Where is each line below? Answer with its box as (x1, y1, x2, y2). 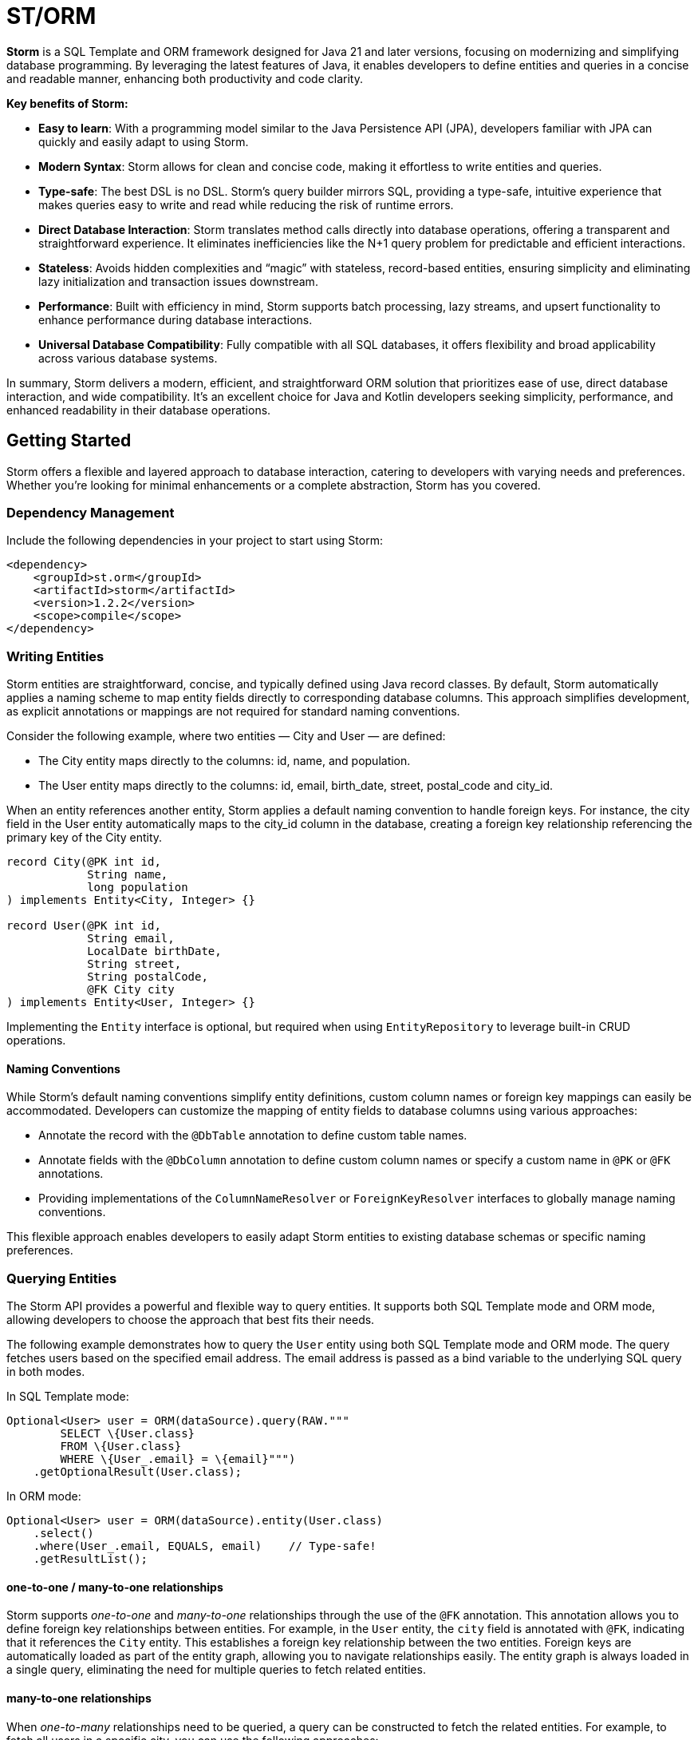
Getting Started (6, 430, 132, 451)
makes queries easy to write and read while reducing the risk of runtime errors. (38, 197, 454, 212)
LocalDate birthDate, (87, 945, 222, 958)
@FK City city (87, 983, 175, 997)
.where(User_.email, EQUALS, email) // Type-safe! (33, 1540, 377, 1553)
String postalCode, (87, 970, 208, 984)
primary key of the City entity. (6, 830, 163, 845)
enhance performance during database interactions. (38, 312, 313, 327)
